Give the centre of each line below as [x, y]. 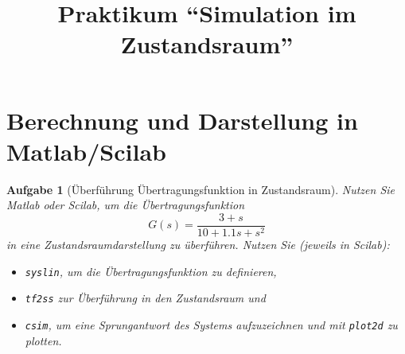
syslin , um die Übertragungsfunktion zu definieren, [151, 271]
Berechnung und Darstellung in [182, 120]
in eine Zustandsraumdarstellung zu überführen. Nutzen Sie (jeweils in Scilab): [198, 244]
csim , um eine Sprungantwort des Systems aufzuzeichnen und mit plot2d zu [211, 324]
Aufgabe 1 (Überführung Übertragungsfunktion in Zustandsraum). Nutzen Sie [201, 189]
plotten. [43, 340]
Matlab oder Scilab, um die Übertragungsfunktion [126, 205]
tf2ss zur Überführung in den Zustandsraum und [145, 298]
